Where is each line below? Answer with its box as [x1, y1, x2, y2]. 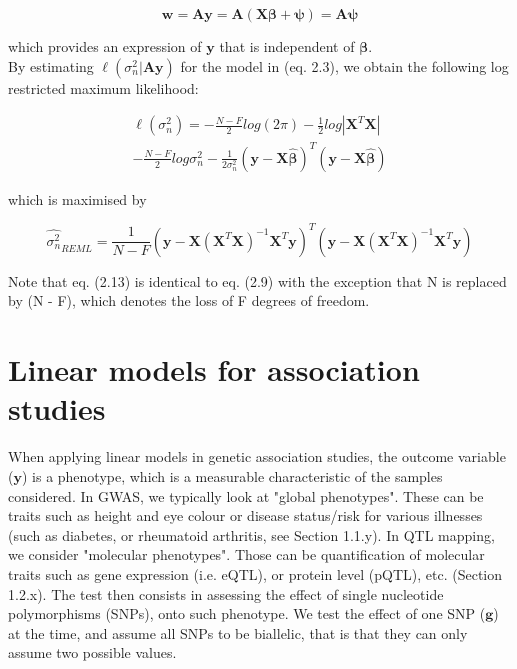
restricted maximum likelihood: [8, 77, 199, 98]
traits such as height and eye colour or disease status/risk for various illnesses [8, 505, 483, 526]
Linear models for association [8, 349, 420, 390]
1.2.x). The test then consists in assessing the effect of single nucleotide [8, 583, 444, 604]
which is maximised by [8, 188, 147, 209]
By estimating [8, 55, 94, 76]
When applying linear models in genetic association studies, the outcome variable [8, 446, 506, 467]
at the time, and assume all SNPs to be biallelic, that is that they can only [8, 622, 468, 643]
